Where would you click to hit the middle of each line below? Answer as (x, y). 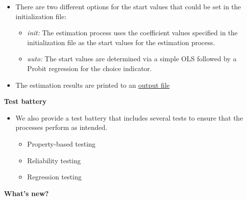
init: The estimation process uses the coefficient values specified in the (132, 33)
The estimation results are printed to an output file (92, 85)
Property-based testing (61, 143)
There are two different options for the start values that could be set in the (128, 6)
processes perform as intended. (61, 127)
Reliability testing (54, 160)
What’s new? (26, 193)
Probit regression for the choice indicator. (89, 68)
